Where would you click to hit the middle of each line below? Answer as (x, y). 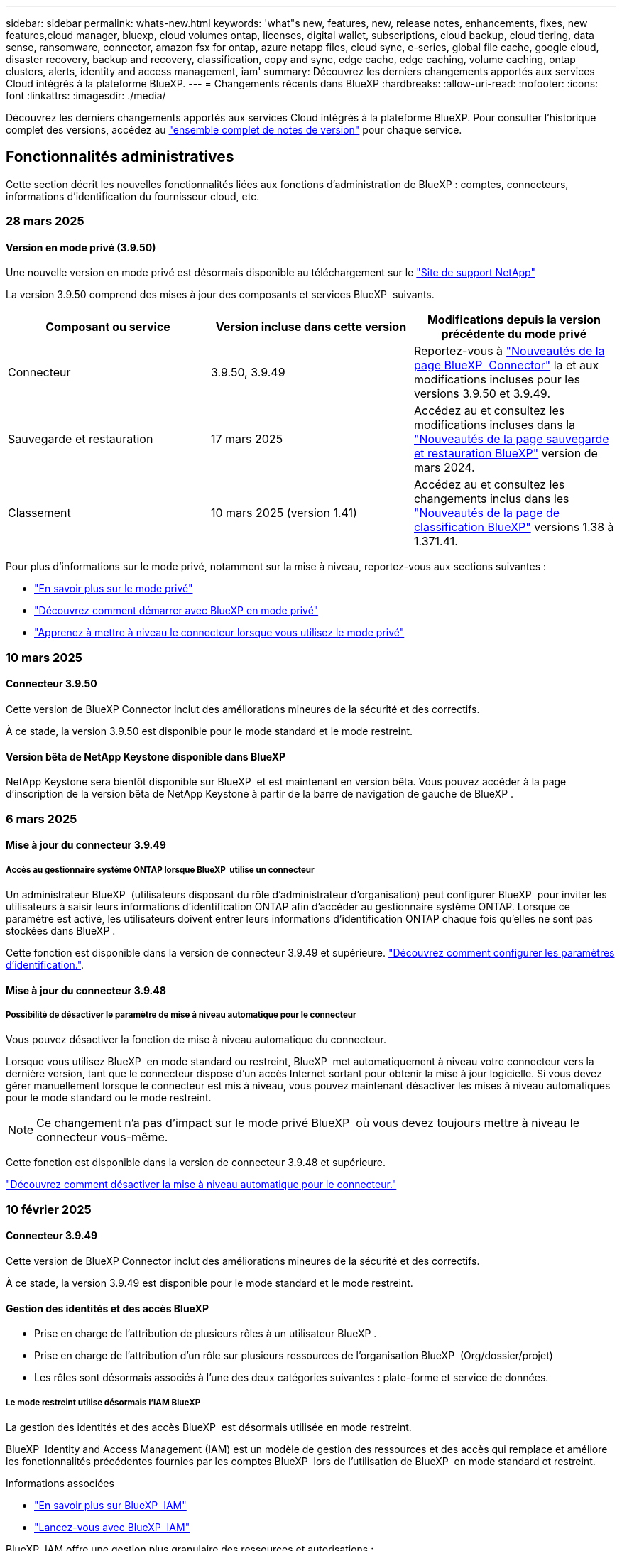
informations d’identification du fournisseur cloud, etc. (133, 196)
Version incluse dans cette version (311, 327)
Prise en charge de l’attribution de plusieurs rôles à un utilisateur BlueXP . (206, 1334)
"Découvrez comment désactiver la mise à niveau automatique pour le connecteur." (201, 1185)
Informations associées (60, 1483)
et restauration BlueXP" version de (506, 453)
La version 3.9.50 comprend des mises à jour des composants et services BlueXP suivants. (220, 295)
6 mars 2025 (42, 818)
